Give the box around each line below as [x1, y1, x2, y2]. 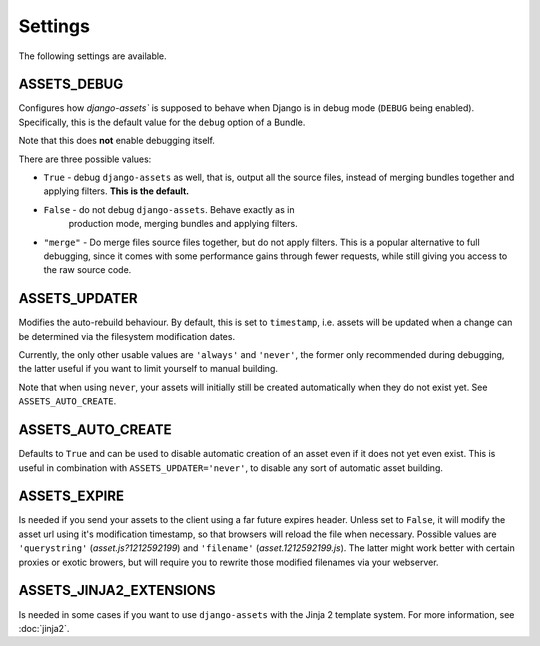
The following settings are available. [18, 50, 167, 62]
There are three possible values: [18, 153, 152, 165]
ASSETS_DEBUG [18, 76, 124, 93]
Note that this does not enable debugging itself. [18, 135, 215, 147]
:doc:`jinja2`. [18, 622, 70, 634]
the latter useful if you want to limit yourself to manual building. [18, 363, 279, 375]
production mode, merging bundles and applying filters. [68, 218, 299, 230]
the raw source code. [43, 264, 132, 276]
